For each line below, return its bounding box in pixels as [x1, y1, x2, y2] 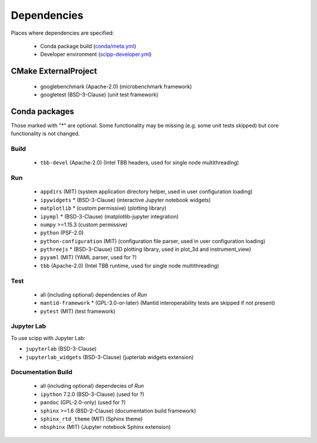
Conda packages [11, 106, 75, 116]
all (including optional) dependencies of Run [40, 291, 147, 298]
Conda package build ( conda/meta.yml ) [40, 42, 136, 49]
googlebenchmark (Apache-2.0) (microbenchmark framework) [40, 83, 192, 90]
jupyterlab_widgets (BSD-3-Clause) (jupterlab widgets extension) [25, 353, 194, 361]
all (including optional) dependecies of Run [40, 382, 144, 390]
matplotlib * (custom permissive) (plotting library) [40, 204, 167, 212]
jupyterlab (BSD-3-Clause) [25, 345, 97, 353]
